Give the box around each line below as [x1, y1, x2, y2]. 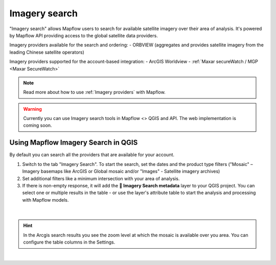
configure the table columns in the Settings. [23, 239, 116, 245]
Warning [23, 106, 42, 112]
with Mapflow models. [22, 197, 69, 203]
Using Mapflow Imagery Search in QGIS [9, 138, 138, 147]
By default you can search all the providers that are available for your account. [9, 152, 175, 158]
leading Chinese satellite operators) [9, 49, 84, 55]
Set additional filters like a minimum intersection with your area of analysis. [22, 175, 180, 181]
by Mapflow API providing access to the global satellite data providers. [9, 32, 158, 38]
